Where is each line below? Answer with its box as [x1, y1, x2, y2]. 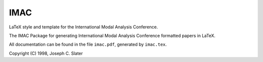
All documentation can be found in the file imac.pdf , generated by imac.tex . [9, 41, 167, 48]
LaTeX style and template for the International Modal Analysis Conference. [9, 24, 158, 30]
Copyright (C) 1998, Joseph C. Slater [9, 50, 83, 56]
